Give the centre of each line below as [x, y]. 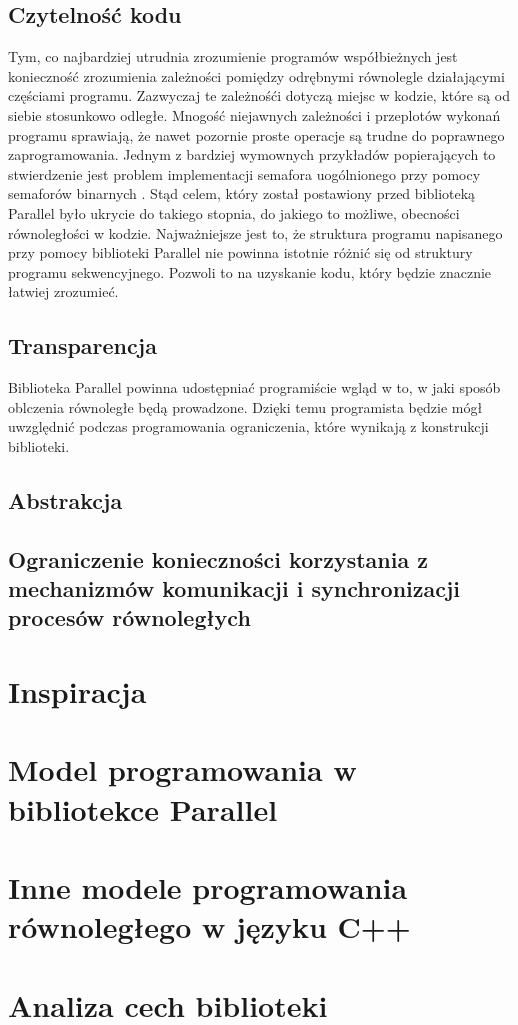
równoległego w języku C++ [209, 926]
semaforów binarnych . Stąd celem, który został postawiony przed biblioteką [242, 193]
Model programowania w [182, 769]
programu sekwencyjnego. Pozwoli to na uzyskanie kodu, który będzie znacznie [250, 271]
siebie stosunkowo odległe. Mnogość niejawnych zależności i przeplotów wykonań [254, 114]
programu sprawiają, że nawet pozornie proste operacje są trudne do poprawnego [256, 134]
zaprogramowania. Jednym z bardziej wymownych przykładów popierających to [252, 154]
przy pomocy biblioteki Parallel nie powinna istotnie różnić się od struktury [240, 252]
